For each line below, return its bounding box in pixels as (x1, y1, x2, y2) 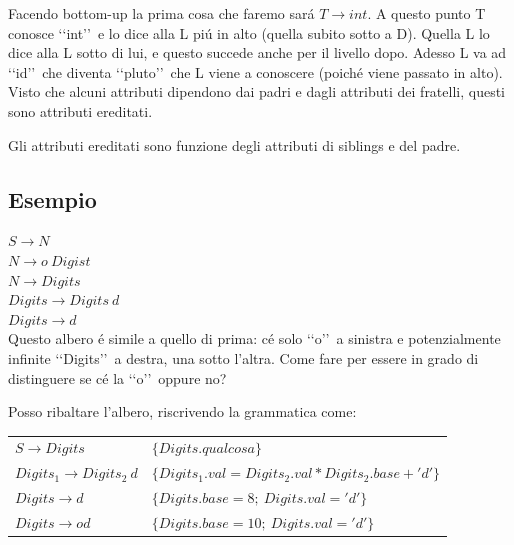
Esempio (8, 183, 97, 214)
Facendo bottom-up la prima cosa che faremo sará (8, 3, 315, 23)
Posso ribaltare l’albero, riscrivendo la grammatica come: (8, 401, 357, 422)
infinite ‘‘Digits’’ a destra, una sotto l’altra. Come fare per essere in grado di (8, 347, 479, 368)
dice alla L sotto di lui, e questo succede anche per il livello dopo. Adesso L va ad (8, 42, 507, 63)
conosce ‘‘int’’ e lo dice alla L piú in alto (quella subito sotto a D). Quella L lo (8, 22, 490, 43)
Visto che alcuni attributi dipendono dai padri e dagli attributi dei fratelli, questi (8, 81, 506, 102)
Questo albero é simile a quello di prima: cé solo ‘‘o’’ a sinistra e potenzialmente (8, 328, 501, 349)
